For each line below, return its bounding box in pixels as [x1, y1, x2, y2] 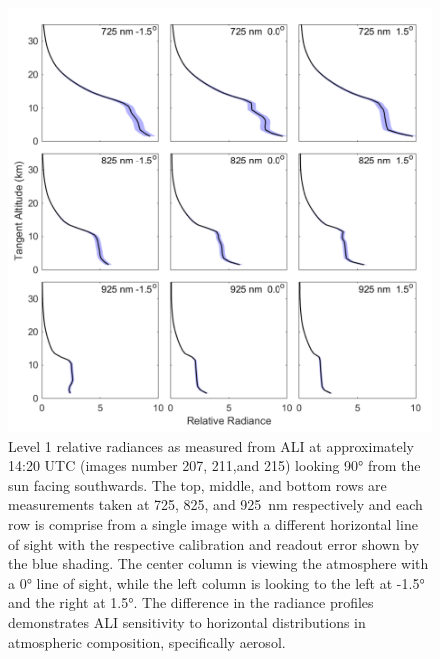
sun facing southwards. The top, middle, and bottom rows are [8, 474, 387, 495]
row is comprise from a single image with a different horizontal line [8, 513, 418, 534]
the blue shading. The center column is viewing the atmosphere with [8, 553, 429, 574]
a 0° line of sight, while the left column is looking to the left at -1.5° [8, 572, 425, 593]
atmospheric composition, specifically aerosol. [8, 631, 286, 652]
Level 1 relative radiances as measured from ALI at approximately [8, 435, 414, 456]
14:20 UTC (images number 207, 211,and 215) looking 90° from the [8, 455, 421, 476]
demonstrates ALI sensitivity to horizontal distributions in [8, 611, 366, 632]
